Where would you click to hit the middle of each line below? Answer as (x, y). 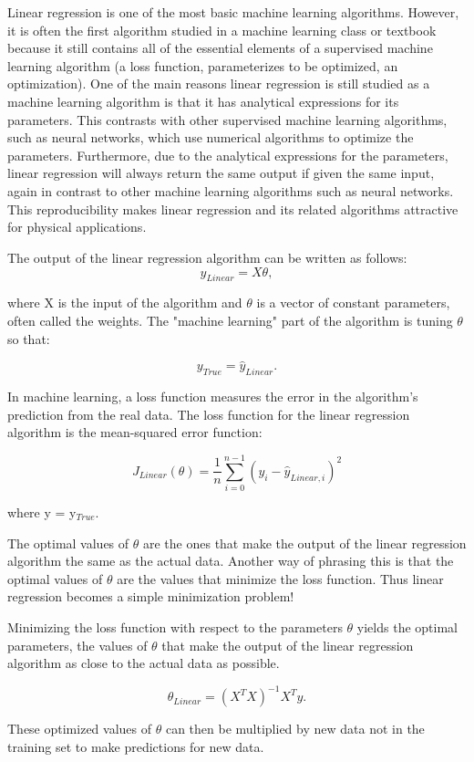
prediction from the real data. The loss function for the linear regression (209, 414)
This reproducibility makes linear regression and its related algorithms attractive (233, 209)
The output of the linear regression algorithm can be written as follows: (207, 257)
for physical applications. (77, 227)
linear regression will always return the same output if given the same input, (221, 173)
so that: (29, 338)
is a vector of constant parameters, (353, 303)
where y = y (42, 512)
